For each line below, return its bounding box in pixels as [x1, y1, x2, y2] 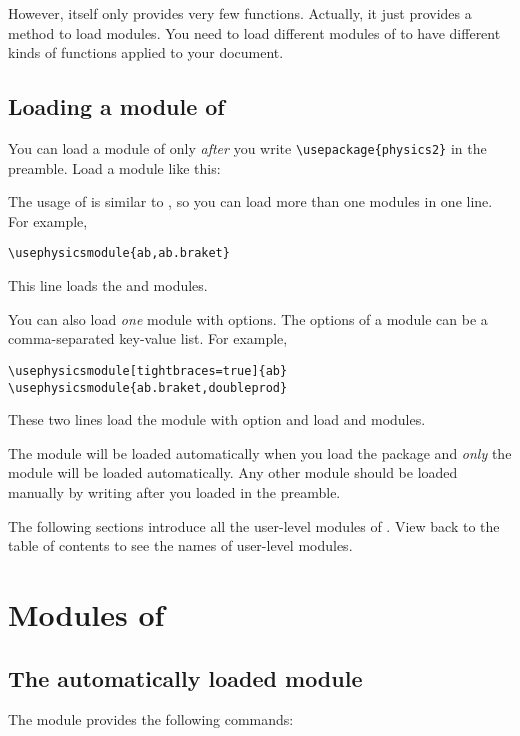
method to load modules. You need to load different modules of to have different [8, 22, 501, 43]
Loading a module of [8, 91, 225, 122]
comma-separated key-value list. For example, [8, 328, 288, 349]
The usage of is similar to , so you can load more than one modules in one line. [8, 191, 493, 212]
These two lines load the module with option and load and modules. [8, 409, 426, 430]
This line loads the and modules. [8, 275, 208, 296]
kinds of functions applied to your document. [8, 42, 284, 63]
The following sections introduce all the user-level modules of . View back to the [8, 515, 500, 536]
